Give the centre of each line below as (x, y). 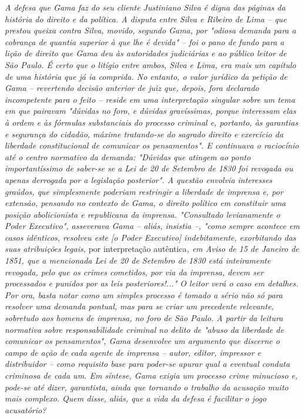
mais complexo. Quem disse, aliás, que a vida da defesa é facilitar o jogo (136, 398)
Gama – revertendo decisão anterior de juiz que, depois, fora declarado (132, 88)
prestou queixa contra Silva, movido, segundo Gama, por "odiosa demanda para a (150, 30)
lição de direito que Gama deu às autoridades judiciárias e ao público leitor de (146, 53)
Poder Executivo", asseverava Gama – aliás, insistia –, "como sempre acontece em (152, 226)
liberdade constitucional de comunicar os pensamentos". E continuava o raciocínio (152, 145)
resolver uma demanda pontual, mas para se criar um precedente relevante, (139, 306)
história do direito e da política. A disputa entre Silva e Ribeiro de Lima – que (146, 18)
